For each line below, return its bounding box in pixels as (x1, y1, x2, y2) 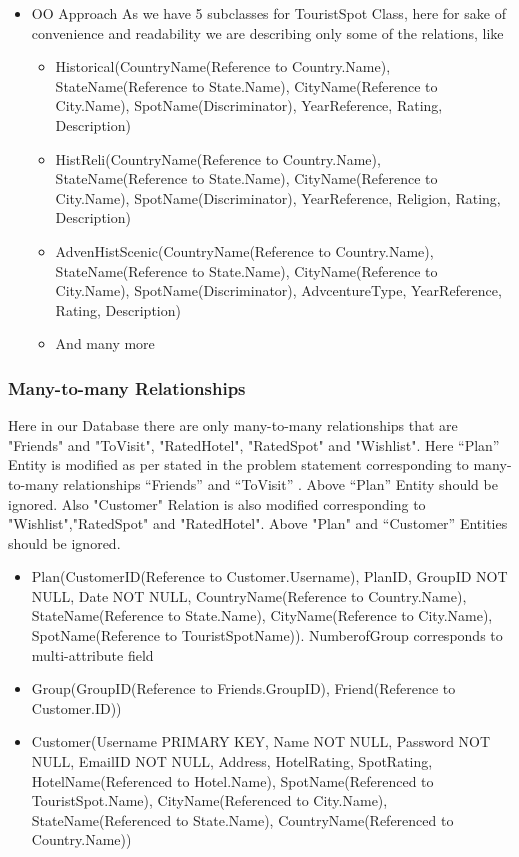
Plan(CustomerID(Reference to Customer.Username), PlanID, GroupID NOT (31, 566, 508, 587)
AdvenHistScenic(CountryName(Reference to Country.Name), (55, 240, 434, 261)
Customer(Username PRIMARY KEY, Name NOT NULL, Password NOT (31, 731, 491, 752)
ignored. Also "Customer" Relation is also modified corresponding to (8, 493, 426, 514)
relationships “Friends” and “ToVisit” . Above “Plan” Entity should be (63, 473, 498, 494)
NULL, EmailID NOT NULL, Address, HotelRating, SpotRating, (31, 751, 433, 772)
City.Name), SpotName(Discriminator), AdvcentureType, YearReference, (55, 280, 502, 301)
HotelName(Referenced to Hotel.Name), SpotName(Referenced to (31, 770, 434, 791)
